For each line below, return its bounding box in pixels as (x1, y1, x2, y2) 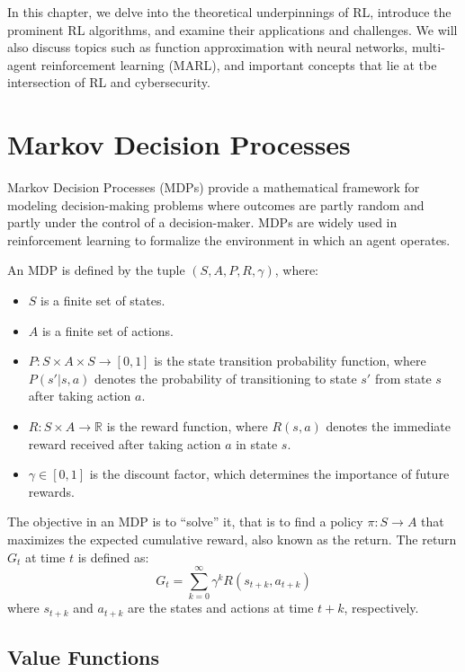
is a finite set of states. (40, 291, 165, 310)
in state (236, 434, 278, 453)
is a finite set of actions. (41, 321, 174, 340)
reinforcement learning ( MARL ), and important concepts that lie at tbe (40, 55, 437, 74)
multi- (411, 38, 445, 57)
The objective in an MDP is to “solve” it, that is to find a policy (7, 512, 363, 531)
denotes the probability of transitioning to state (94, 368, 357, 387)
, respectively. (344, 598, 419, 617)
